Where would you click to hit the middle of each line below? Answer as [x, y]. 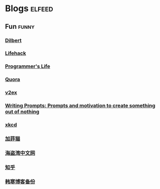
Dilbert [13, 40]
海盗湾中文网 [20, 153]
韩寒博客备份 [20, 182]
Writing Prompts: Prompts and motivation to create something [80, 106]
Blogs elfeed [29, 9]
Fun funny [20, 27]
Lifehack [16, 53]
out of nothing [22, 112]
